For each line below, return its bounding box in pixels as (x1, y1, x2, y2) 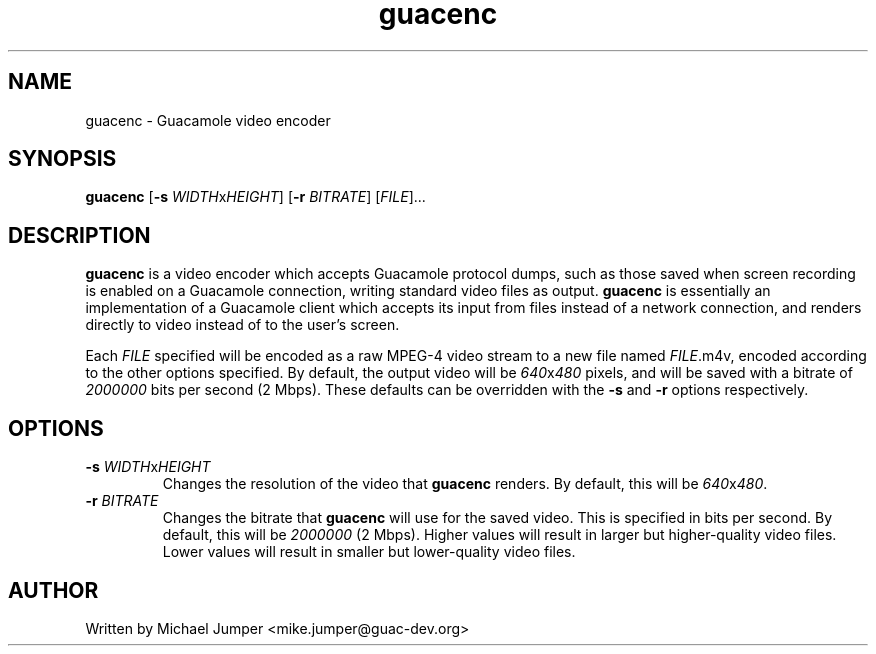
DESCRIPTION (8, 222, 151, 248)
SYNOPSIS (8, 146, 117, 172)
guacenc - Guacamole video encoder (85, 111, 331, 129)
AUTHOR (8, 577, 99, 603)
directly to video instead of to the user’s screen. (85, 316, 400, 334)
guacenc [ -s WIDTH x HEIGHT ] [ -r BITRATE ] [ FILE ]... (85, 188, 426, 206)
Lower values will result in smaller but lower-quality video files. (162, 543, 576, 561)
